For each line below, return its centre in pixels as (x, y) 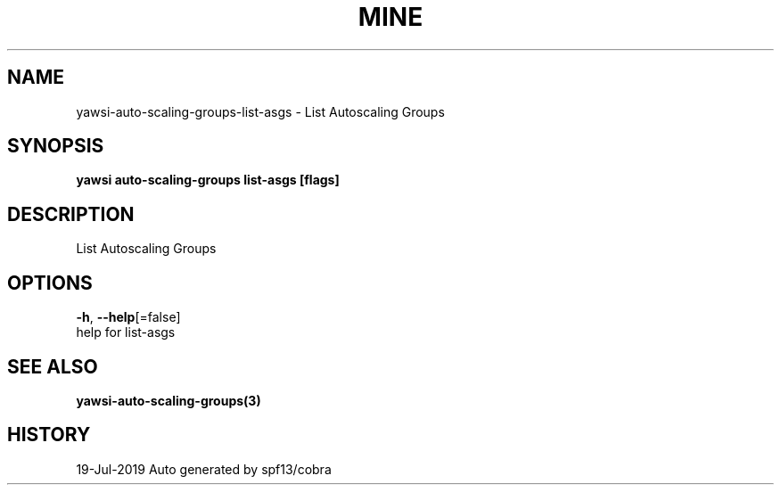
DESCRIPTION (71, 214)
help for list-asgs (126, 332)
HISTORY (49, 435)
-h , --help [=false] (128, 317)
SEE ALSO (53, 366)
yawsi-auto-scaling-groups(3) (169, 400)
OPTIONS (50, 283)
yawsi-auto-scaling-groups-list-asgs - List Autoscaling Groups (260, 111)
